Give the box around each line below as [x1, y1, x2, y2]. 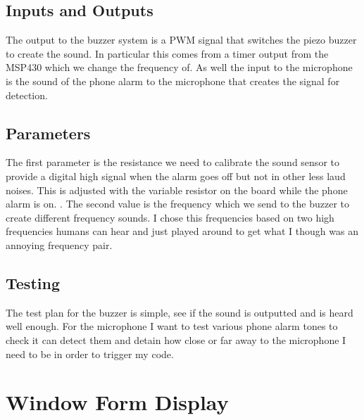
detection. [6, 87, 48, 102]
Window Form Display [6, 388, 229, 416]
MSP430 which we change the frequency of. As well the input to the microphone [6, 60, 353, 75]
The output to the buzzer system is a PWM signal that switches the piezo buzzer [6, 32, 357, 47]
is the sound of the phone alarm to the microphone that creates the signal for [6, 73, 340, 88]
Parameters [6, 122, 91, 144]
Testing [6, 272, 60, 293]
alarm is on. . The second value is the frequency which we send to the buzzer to [6, 196, 350, 211]
